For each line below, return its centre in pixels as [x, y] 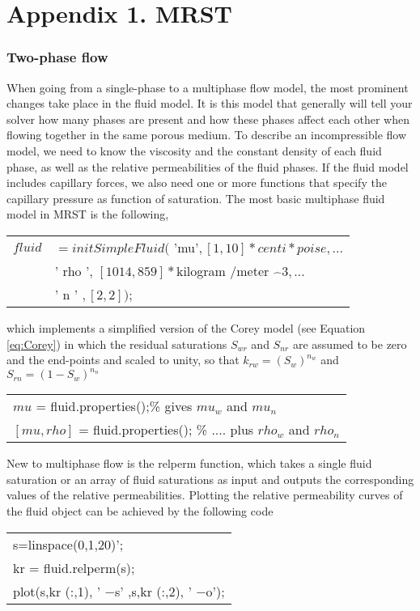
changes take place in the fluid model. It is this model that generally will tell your [210, 103]
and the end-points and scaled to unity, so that [123, 360]
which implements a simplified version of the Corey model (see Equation [186, 327]
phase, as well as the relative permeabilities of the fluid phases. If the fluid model [208, 166]
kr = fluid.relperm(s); [74, 567]
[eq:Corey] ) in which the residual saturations [117, 344]
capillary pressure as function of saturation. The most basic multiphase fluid [196, 198]
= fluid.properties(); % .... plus [166, 430]
